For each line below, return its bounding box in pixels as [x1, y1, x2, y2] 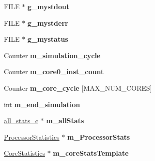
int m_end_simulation [4, 99, 80, 109]
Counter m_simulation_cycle [4, 50, 101, 60]
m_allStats [46, 115, 84, 126]
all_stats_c [4, 115, 38, 126]
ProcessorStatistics [4, 131, 60, 142]
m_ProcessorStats [67, 131, 130, 142]
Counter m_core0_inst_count [4, 66, 104, 77]
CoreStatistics [4, 148, 45, 158]
